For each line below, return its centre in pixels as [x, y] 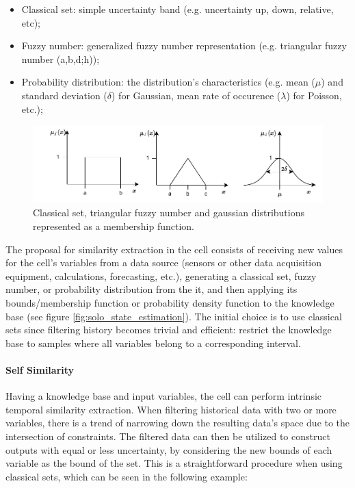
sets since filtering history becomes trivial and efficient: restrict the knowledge [169, 330]
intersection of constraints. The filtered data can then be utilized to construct [168, 436]
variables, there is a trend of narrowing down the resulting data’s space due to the [178, 423]
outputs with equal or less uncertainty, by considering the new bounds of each [169, 449]
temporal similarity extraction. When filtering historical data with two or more [171, 409]
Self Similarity [40, 370]
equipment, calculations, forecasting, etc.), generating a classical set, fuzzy [161, 275]
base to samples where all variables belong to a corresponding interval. [153, 343]
